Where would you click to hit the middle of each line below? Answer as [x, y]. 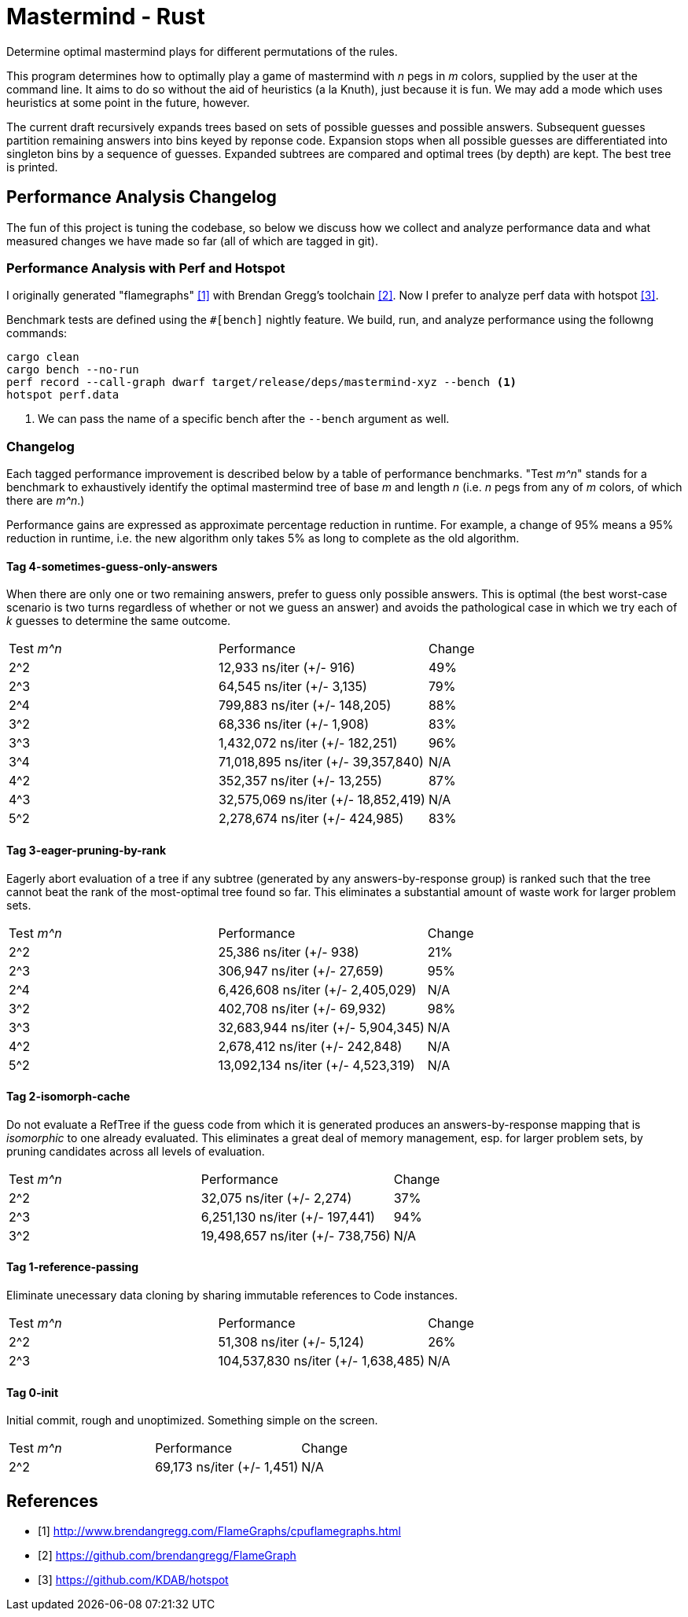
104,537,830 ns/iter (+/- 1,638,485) [322, 1360]
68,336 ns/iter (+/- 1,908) [294, 724]
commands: [37, 333]
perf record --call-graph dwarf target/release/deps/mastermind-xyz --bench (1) [262, 382]
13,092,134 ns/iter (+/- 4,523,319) [316, 1065]
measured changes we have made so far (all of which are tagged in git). [192, 241]
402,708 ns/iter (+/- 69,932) [302, 1008]
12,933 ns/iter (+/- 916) [287, 668]
